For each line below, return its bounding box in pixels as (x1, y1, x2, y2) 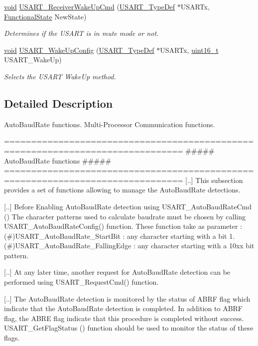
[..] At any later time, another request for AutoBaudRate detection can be (4, 267, 231, 277)
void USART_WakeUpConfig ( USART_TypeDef (4, 44, 154, 55)
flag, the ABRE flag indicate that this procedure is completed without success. (4, 313, 244, 323)
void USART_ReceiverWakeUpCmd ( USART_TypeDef (4, 1, 175, 11)
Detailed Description (4, 95, 113, 111)
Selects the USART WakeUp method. (4, 71, 116, 81)
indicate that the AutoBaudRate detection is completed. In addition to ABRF (4, 303, 243, 314)
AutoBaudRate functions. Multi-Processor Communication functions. (4, 119, 215, 129)
